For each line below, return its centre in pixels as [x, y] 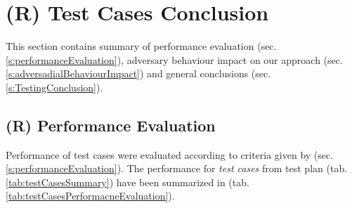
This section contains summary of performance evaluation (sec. [141, 46]
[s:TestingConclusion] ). [54, 87]
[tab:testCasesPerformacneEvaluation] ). [90, 196]
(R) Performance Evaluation [111, 125]
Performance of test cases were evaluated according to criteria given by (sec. [170, 154]
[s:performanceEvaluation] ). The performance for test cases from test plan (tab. [177, 168]
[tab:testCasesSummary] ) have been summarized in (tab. [128, 182]
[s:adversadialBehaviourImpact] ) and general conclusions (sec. [138, 73]
